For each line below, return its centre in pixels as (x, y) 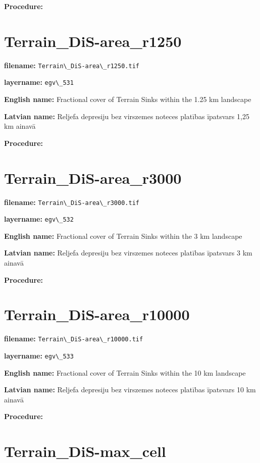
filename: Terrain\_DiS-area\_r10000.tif (74, 339)
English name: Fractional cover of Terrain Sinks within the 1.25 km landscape (128, 99)
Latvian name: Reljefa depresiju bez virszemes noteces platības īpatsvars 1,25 (127, 116)
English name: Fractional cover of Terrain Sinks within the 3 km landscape (123, 236)
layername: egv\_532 (39, 219)
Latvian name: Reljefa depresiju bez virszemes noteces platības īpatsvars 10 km (130, 390)
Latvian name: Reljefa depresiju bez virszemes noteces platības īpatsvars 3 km (128, 253)
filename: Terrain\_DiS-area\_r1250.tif (72, 65)
